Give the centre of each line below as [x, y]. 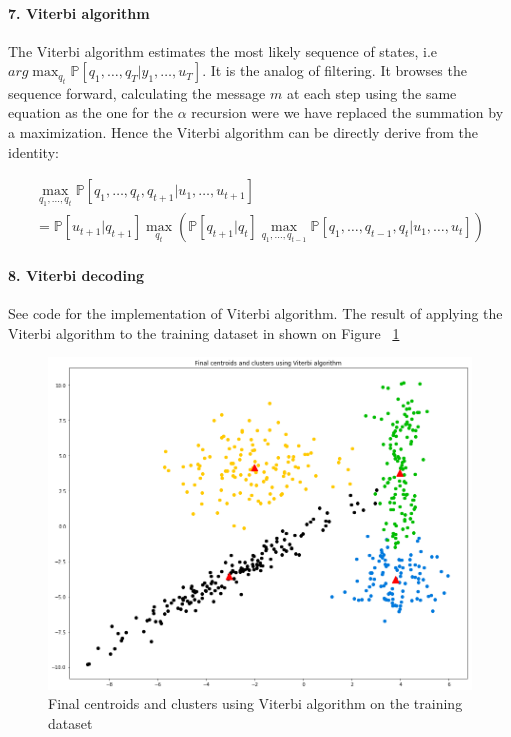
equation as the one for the [91, 112]
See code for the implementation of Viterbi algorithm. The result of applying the [255, 313]
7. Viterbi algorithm [79, 12]
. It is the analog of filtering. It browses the [334, 70]
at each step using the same [371, 92]
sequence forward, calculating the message [137, 92]
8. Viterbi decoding [76, 275]
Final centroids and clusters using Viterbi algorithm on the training [255, 703]
